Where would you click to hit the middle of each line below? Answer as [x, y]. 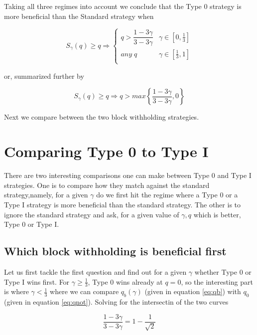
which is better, [217, 214]
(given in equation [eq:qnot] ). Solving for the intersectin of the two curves [116, 302]
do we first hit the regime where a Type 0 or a [167, 195]
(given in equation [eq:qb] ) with [193, 291]
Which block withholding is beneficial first [115, 251]
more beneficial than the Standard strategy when [79, 16]
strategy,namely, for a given [46, 195]
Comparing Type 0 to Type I [106, 151]
